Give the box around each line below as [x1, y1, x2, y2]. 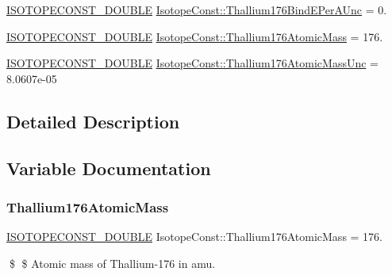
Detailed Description [6, 109, 180, 133]
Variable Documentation [6, 155, 211, 180]
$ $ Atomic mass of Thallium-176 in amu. [9, 254, 216, 271]
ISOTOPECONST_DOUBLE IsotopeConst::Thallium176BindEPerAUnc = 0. [6, 2, 387, 17]
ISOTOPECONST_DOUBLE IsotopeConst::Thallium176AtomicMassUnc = [6, 55, 379, 71]
